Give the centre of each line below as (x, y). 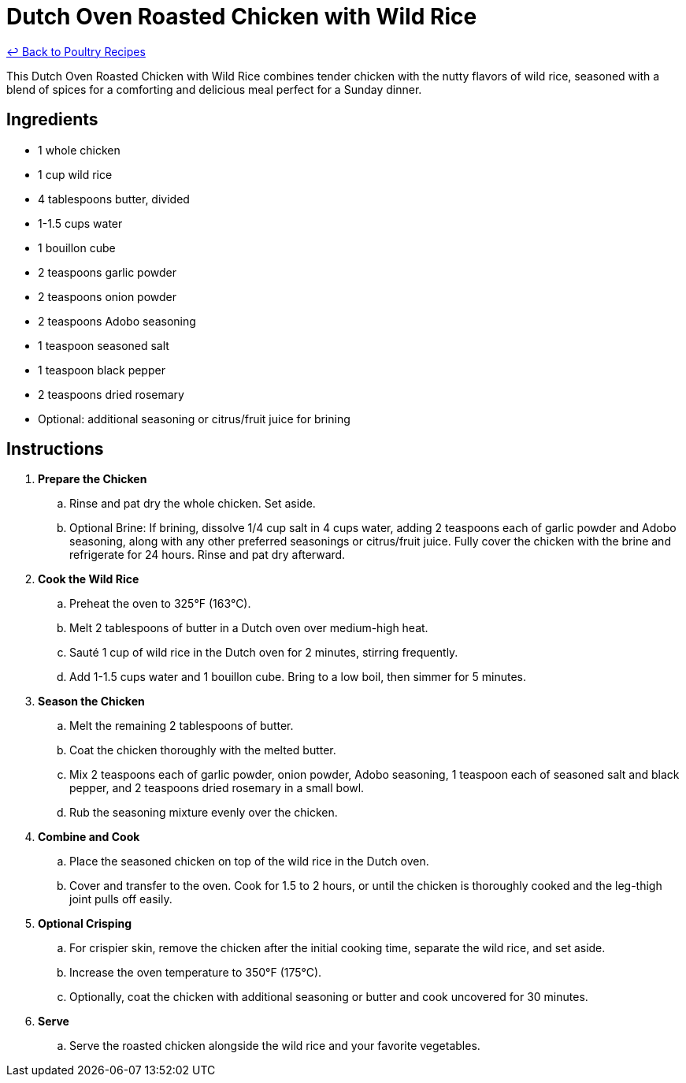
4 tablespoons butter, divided (114, 199)
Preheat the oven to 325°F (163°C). (160, 604)
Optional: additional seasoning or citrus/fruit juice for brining (194, 419)
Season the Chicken (91, 702)
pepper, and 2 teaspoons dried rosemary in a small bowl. (217, 788)
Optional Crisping (85, 924)
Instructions (55, 449)
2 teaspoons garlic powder (108, 272)
